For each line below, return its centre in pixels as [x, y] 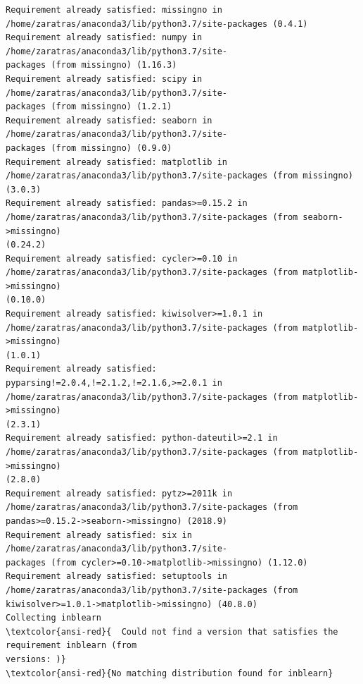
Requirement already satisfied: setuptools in [116, 576]
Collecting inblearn [54, 618]
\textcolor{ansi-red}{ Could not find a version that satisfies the [172, 631]
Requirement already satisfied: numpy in [104, 38]
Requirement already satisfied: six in [99, 535]
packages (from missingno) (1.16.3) [91, 65]
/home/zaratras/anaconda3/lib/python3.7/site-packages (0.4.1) [157, 24]
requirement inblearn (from [71, 646]
